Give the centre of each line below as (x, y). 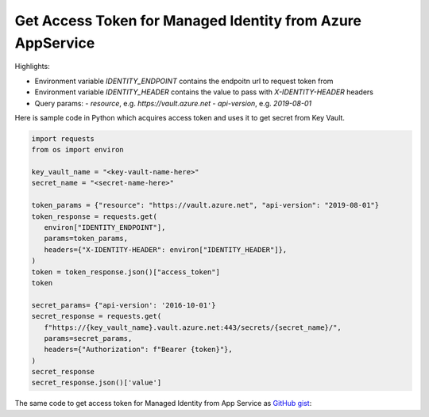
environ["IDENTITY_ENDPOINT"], (105, 228)
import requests (63, 138)
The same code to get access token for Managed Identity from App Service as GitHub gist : (163, 404)
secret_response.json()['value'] (97, 383)
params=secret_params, (88, 338)
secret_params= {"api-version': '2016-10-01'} (124, 305)
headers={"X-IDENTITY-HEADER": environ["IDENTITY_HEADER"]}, (166, 249)
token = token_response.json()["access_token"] (126, 272)
